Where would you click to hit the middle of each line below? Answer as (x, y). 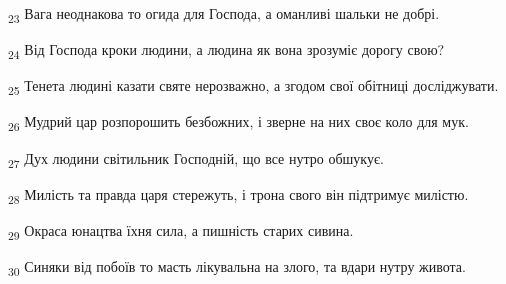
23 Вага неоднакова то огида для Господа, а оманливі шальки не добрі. (224, 14)
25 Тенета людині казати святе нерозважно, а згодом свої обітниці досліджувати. (253, 87)
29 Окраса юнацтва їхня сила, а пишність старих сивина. (181, 231)
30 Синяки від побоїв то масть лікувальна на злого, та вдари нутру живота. (237, 267)
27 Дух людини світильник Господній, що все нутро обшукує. (196, 159)
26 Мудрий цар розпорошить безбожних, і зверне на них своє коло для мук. (238, 123)
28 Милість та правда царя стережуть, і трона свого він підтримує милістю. (238, 195)
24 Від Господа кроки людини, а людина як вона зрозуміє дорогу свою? (226, 50)
